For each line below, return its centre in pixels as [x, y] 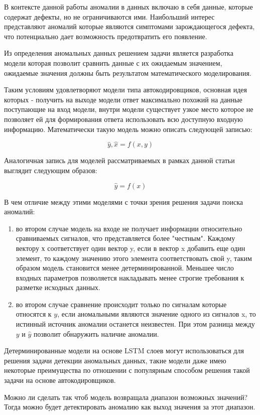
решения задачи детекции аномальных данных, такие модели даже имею [115, 360]
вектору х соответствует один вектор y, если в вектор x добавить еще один [131, 248]
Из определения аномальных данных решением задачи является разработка [119, 53]
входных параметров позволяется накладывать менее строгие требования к [130, 277]
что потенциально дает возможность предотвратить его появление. [106, 36]
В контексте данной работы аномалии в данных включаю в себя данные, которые [128, 7]
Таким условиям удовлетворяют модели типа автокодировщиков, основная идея [125, 90]
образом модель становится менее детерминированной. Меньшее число [125, 268]
